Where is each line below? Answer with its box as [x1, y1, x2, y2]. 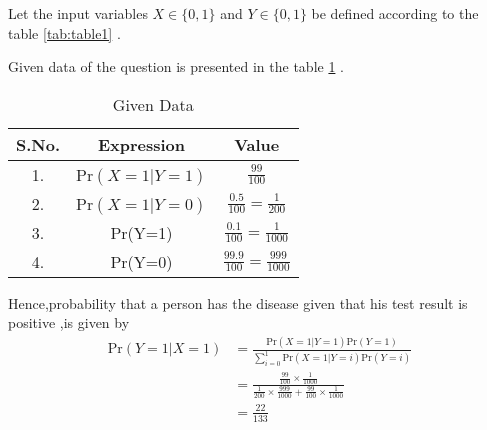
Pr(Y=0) [110, 249, 173, 273]
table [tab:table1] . [8, 22, 121, 43]
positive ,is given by [8, 312, 130, 333]
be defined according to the [311, 3, 479, 23]
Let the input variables [8, 3, 148, 23]
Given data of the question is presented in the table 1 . [8, 56, 344, 77]
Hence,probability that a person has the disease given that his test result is [8, 292, 468, 313]
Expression [97, 132, 186, 156]
